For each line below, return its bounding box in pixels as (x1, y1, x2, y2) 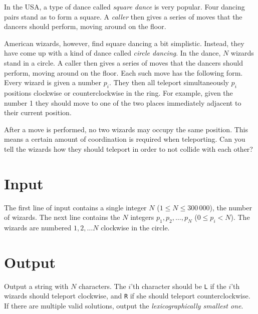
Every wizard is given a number (4, 77, 102, 88)
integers (130, 212, 154, 222)
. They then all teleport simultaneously (109, 77, 229, 88)
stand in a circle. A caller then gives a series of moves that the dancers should (4, 57, 243, 68)
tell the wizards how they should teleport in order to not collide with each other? (4, 143, 253, 154)
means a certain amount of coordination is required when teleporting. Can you (4, 134, 245, 144)
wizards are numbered (4, 222, 72, 233)
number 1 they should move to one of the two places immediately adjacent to (4, 97, 241, 108)
